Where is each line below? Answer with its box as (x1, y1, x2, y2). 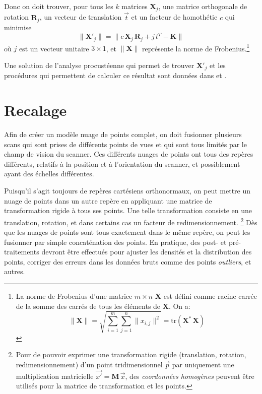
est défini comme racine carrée (163, 291, 257, 301)
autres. (4, 266, 25, 277)
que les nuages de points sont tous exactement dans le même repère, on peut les (4, 227, 250, 237)
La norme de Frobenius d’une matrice (16, 291, 133, 301)
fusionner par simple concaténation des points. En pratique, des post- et (4, 236, 227, 247)
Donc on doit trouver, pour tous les (4, 1, 113, 11)
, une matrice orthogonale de (158, 1, 247, 11)
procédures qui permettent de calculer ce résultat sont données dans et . (4, 70, 227, 81)
